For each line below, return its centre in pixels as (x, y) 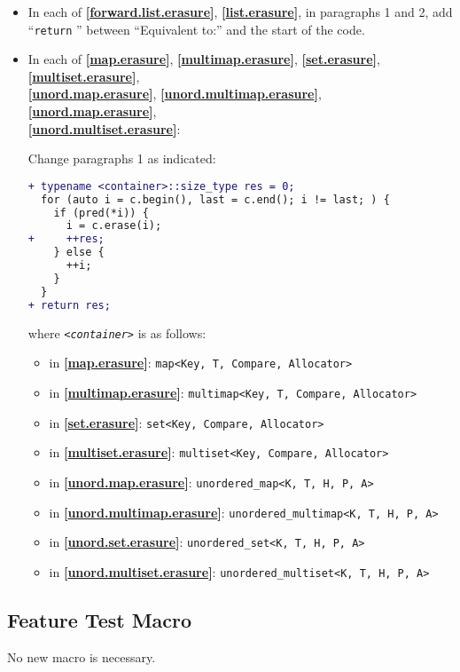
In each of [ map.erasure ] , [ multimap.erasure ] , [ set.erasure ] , (204, 59)
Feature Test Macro (100, 619)
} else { (79, 253)
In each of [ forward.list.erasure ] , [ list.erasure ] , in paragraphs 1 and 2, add (240, 12)
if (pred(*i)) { (101, 213)
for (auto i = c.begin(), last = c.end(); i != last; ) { (215, 199)
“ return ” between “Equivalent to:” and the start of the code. (196, 29)
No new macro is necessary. (82, 656)
